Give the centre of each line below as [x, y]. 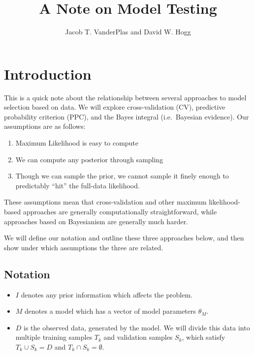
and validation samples [138, 337]
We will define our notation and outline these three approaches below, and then [124, 238]
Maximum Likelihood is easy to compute [77, 143]
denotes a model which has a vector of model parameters [111, 311]
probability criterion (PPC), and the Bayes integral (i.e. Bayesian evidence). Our [127, 116]
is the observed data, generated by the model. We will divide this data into [137, 327]
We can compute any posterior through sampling [89, 159]
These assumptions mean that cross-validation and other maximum [105, 202]
